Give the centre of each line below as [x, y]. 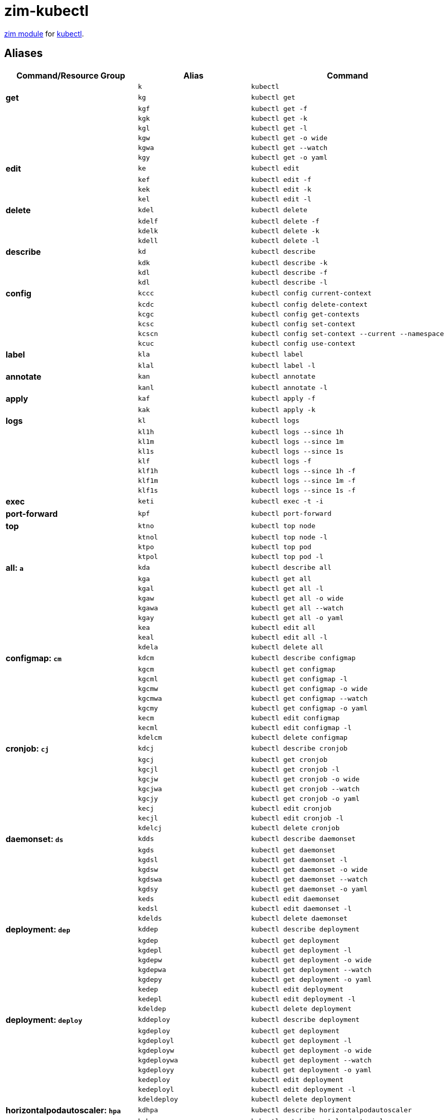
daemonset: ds [35, 839]
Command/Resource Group [71, 75]
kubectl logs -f [281, 461]
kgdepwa [152, 969]
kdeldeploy [158, 1099]
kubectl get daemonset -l [299, 860]
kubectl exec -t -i [287, 501]
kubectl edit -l [281, 199]
